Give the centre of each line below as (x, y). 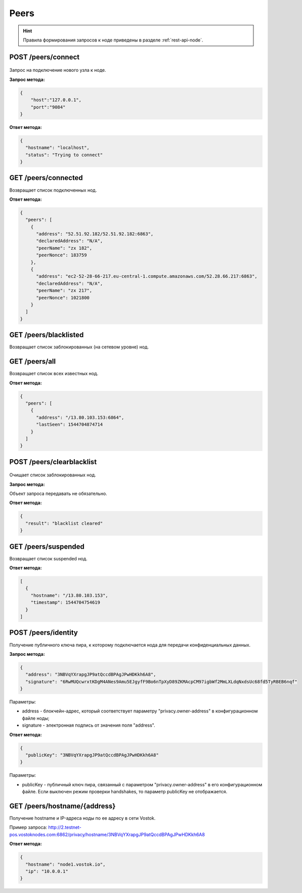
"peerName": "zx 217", (64, 291)
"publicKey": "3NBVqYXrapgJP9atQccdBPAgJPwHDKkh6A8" (92, 755)
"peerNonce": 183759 (61, 255)
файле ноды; (36, 718)
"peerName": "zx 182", (64, 248)
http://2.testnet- (65, 827)
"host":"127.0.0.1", (56, 100)
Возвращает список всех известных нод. (54, 374)
